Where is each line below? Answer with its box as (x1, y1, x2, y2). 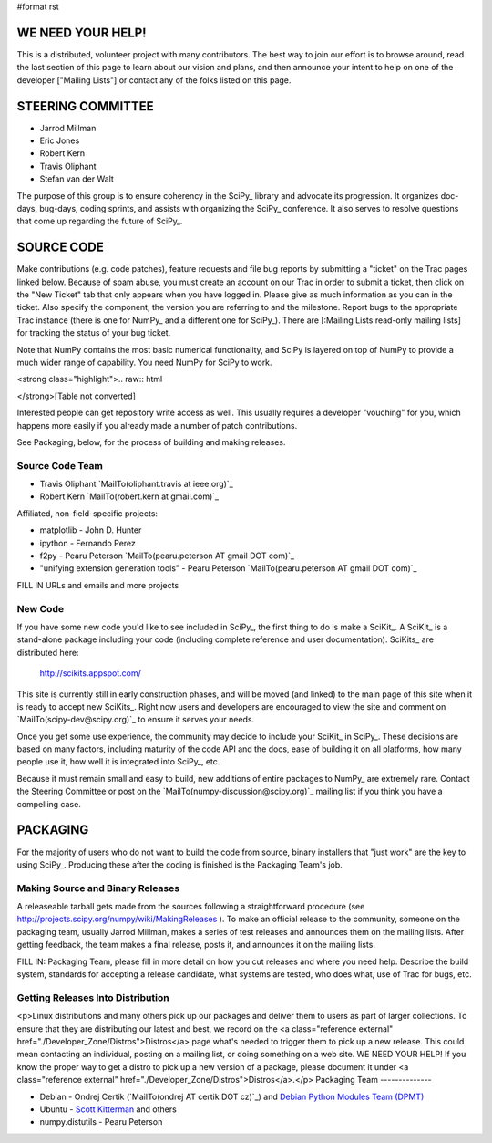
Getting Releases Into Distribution (16, 991, 169, 1003)
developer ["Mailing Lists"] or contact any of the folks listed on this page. (16, 74, 292, 86)
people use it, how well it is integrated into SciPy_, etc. (16, 756, 220, 767)
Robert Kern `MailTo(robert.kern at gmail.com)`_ (39, 491, 219, 502)
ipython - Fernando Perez (39, 537, 137, 548)
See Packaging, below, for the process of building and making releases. (16, 436, 286, 447)
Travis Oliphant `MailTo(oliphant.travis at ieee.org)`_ (39, 479, 234, 490)
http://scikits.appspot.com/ (39, 668, 141, 679)
